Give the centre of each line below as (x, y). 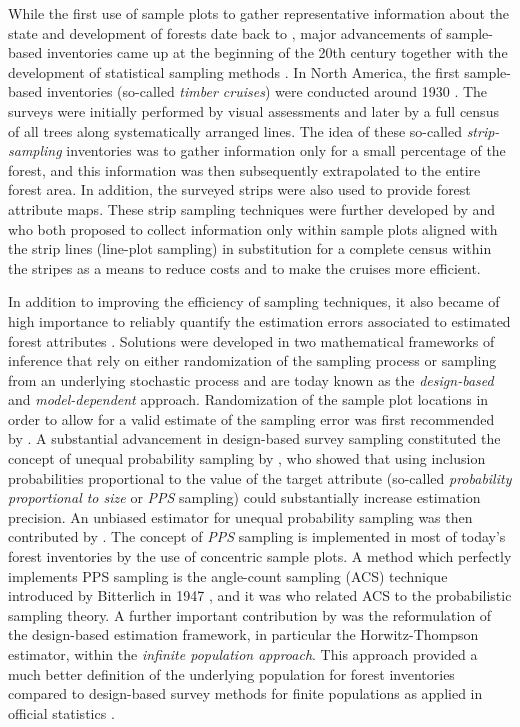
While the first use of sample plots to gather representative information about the (259, 13)
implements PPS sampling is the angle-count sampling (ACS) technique (228, 575)
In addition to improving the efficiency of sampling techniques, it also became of (254, 301)
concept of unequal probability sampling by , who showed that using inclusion (247, 458)
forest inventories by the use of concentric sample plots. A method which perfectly (260, 556)
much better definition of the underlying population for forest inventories (231, 673)
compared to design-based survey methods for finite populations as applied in (245, 693)
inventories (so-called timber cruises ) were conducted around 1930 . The (267, 91)
